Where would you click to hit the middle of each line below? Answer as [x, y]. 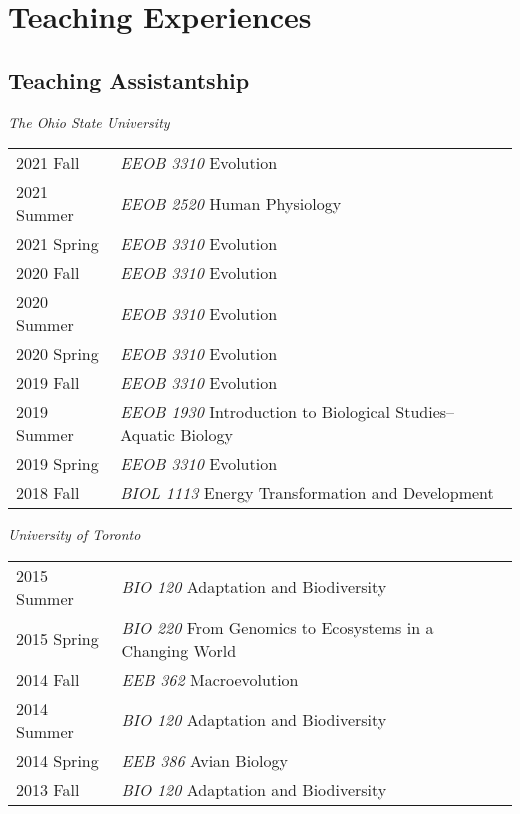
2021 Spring [57, 244]
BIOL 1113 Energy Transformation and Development [307, 493]
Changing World [179, 650]
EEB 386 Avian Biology [205, 760]
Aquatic [147, 435]
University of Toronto [74, 534]
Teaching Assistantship [129, 79]
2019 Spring [57, 464]
